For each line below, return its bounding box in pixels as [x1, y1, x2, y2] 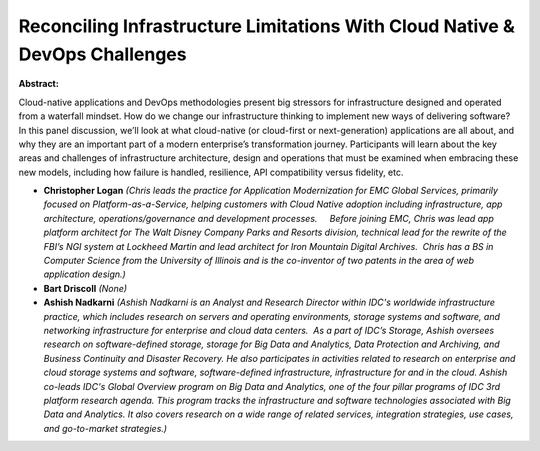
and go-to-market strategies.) [43, 422, 168, 434]
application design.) [43, 268, 127, 280]
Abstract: [18, 78, 59, 90]
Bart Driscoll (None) [43, 282, 128, 294]
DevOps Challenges [18, 43, 187, 65]
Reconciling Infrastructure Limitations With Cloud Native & [18, 15, 515, 37]
